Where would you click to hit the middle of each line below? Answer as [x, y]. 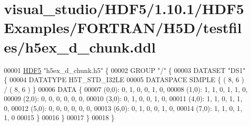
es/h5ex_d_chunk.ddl [80, 46]
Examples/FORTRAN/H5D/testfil [123, 27]
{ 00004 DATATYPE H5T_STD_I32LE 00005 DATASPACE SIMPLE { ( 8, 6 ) [124, 80]
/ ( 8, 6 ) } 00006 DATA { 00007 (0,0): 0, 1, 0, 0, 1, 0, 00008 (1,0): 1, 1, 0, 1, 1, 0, [126, 89]
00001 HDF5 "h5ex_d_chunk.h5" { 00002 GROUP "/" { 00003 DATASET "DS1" [125, 70]
